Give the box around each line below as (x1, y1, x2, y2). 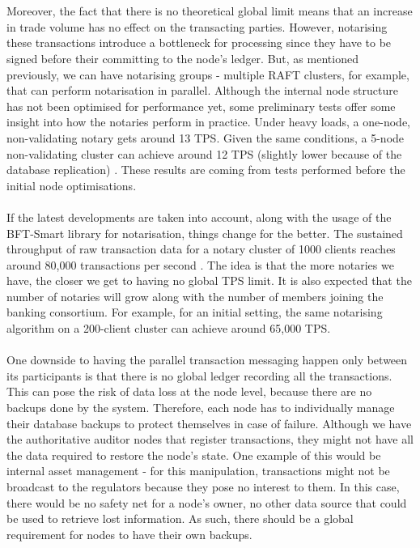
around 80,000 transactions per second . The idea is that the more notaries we (6, 256, 394, 273)
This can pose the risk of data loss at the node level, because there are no (6, 383, 372, 400)
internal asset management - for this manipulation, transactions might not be (6, 462, 390, 479)
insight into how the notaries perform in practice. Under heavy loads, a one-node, (6, 113, 410, 130)
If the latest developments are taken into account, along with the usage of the (6, 208, 392, 225)
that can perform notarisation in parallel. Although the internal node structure (6, 82, 398, 99)
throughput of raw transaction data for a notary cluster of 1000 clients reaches (6, 240, 396, 257)
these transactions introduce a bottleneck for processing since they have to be (6, 34, 392, 51)
